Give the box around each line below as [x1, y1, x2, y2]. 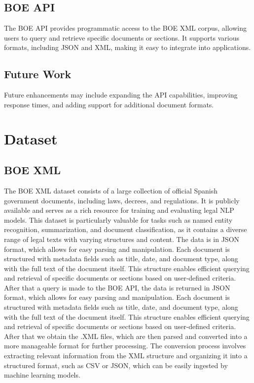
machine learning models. [4, 370, 80, 380]
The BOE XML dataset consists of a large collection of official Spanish [4, 185, 218, 195]
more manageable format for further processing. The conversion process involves [4, 340, 246, 351]
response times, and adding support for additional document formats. [4, 99, 214, 109]
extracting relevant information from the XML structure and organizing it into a [4, 350, 248, 361]
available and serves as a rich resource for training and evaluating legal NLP [4, 205, 234, 215]
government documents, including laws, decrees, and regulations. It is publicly [4, 195, 240, 205]
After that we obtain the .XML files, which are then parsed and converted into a [4, 331, 248, 341]
